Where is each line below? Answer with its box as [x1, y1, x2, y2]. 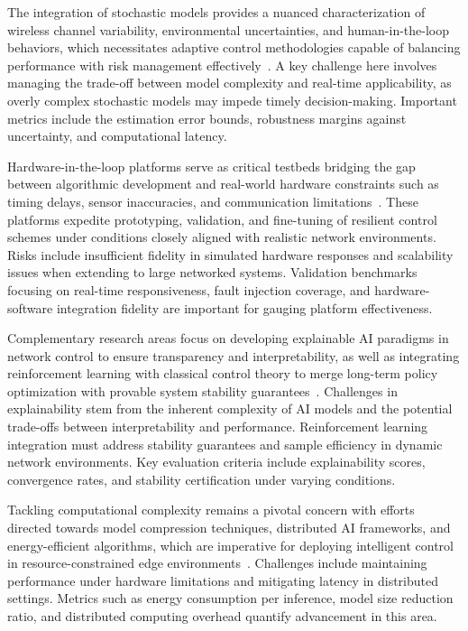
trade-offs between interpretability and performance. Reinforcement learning [7, 417, 428, 436]
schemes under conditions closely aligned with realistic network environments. [7, 227, 436, 246]
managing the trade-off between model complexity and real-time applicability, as [7, 73, 452, 92]
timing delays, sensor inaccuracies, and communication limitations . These [7, 191, 418, 210]
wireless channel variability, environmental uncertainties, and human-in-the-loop [7, 20, 450, 39]
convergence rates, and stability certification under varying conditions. [7, 469, 396, 488]
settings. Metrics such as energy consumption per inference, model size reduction [7, 589, 454, 608]
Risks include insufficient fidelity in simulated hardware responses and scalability [7, 245, 454, 264]
